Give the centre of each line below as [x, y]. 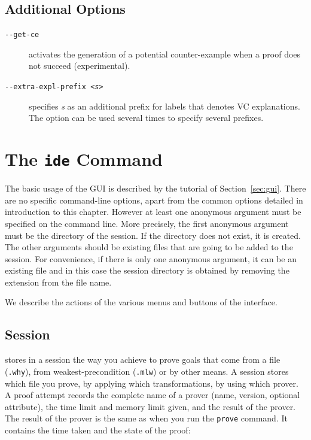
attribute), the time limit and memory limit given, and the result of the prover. [150, 406]
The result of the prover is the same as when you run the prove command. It [146, 418]
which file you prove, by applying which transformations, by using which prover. [152, 383]
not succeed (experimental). [80, 66]
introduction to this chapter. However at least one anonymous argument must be [153, 212]
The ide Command [84, 159]
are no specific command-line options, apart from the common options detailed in [154, 200]
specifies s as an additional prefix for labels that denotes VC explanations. [164, 106]
